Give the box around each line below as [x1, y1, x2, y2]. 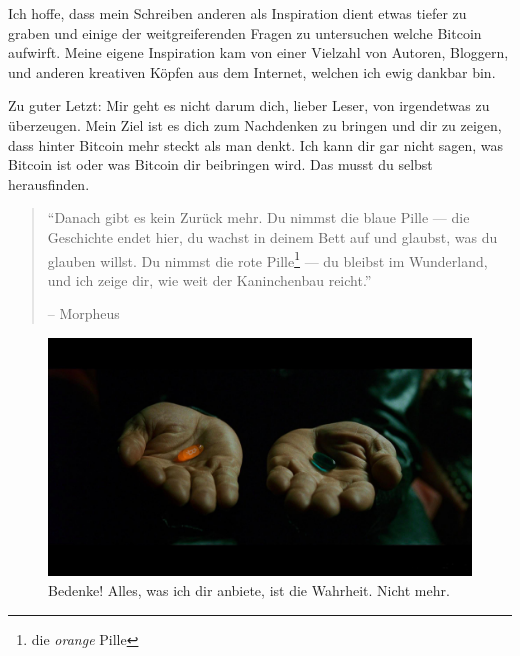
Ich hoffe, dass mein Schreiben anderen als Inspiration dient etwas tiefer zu [8, 3, 467, 23]
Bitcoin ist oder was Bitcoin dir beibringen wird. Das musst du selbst [8, 154, 433, 175]
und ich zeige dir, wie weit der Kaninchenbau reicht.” [47, 269, 372, 290]
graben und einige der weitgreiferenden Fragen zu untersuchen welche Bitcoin [8, 22, 482, 43]
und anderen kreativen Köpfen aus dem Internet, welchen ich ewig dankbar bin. [8, 61, 496, 82]
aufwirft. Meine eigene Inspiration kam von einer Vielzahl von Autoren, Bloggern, [8, 42, 509, 63]
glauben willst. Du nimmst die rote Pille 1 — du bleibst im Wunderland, [47, 247, 488, 271]
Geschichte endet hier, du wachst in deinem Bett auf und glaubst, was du [47, 226, 498, 247]
